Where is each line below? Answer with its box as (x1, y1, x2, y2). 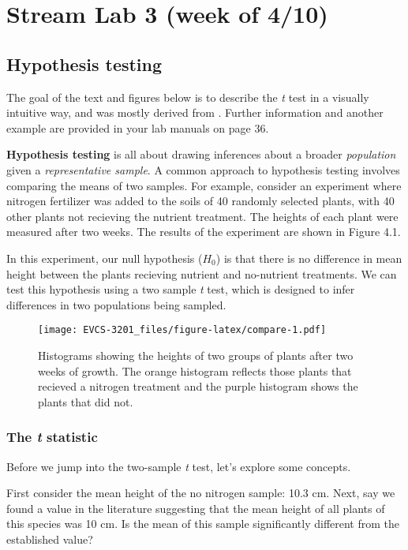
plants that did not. (38, 393, 133, 410)
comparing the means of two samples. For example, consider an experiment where (6, 177, 402, 193)
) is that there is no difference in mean (215, 249, 402, 266)
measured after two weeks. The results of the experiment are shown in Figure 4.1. (6, 223, 401, 240)
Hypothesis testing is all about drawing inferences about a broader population (6, 146, 396, 163)
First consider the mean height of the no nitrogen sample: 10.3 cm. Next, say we (6, 485, 395, 501)
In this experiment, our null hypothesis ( (6, 249, 203, 266)
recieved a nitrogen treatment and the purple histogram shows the (38, 378, 358, 395)
